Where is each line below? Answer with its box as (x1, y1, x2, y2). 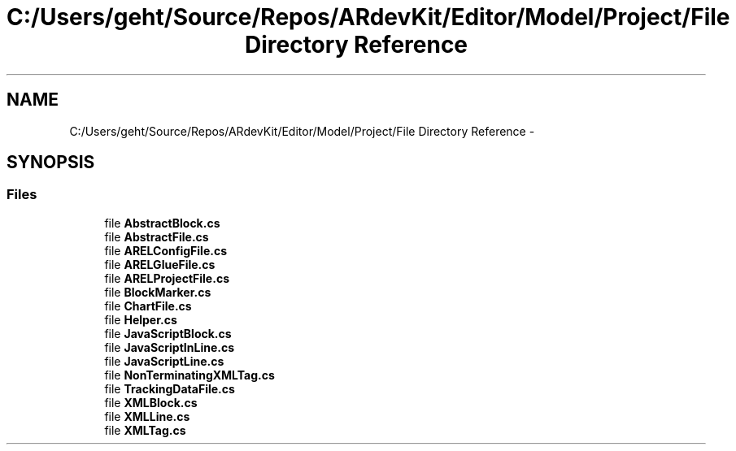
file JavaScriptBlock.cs (104, 326, 232, 340)
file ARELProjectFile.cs (104, 271, 229, 285)
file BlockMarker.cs (104, 284, 211, 299)
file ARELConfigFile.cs (104, 243, 228, 258)
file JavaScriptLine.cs (104, 353, 224, 368)
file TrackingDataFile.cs (104, 381, 235, 396)
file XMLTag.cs (104, 423, 186, 437)
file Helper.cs (104, 312, 177, 327)
